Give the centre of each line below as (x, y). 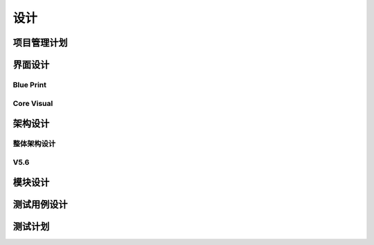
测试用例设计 (40, 205)
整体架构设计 (34, 144)
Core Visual (33, 103)
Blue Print (30, 84)
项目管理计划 (40, 43)
